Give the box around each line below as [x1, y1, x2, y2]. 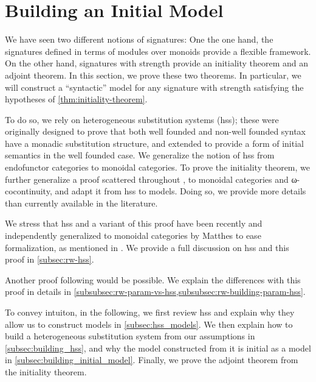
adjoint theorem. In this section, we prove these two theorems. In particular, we [5, 68, 301, 81]
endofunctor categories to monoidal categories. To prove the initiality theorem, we [5, 161, 310, 174]
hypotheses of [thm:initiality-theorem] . [5, 93, 148, 105]
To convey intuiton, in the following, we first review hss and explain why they [5, 306, 295, 318]
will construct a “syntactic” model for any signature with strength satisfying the [5, 80, 304, 93]
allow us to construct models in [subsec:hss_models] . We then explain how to [5, 317, 293, 330]
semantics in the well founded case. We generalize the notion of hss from [5, 149, 275, 161]
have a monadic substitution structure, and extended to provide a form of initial [5, 136, 304, 149]
